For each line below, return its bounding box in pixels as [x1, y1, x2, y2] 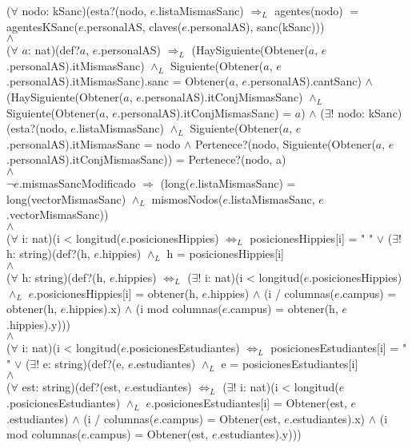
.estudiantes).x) [289, 410, 366, 426]
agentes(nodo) [274, 2, 343, 18]
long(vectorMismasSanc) [6, 190, 126, 207]
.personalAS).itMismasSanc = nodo [6, 135, 181, 152]
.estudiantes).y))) [217, 426, 302, 442]
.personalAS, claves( [83, 18, 182, 34]
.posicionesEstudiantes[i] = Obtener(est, [150, 394, 347, 411]
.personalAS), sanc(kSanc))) [186, 18, 325, 34]
